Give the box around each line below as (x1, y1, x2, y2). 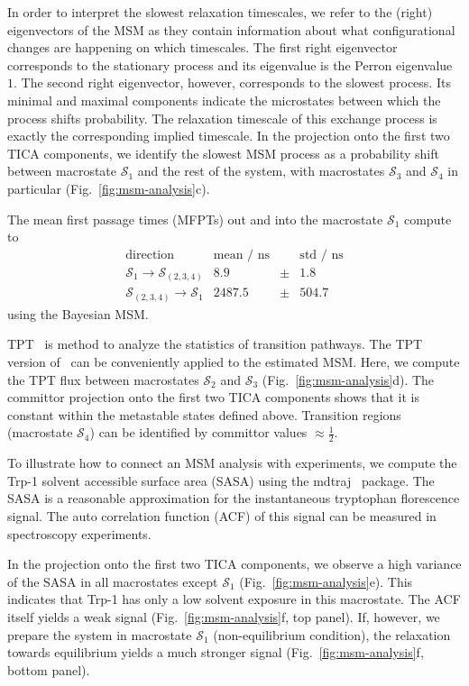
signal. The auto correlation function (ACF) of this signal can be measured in (7, 507, 437, 526)
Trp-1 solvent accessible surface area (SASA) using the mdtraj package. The (7, 471, 435, 489)
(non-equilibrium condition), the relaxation (213, 625, 451, 644)
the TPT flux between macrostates (7, 370, 199, 389)
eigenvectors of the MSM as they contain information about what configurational (7, 20, 455, 39)
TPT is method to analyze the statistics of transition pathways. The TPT (7, 334, 423, 353)
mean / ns (213, 248, 271, 261)
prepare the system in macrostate (7, 625, 192, 644)
